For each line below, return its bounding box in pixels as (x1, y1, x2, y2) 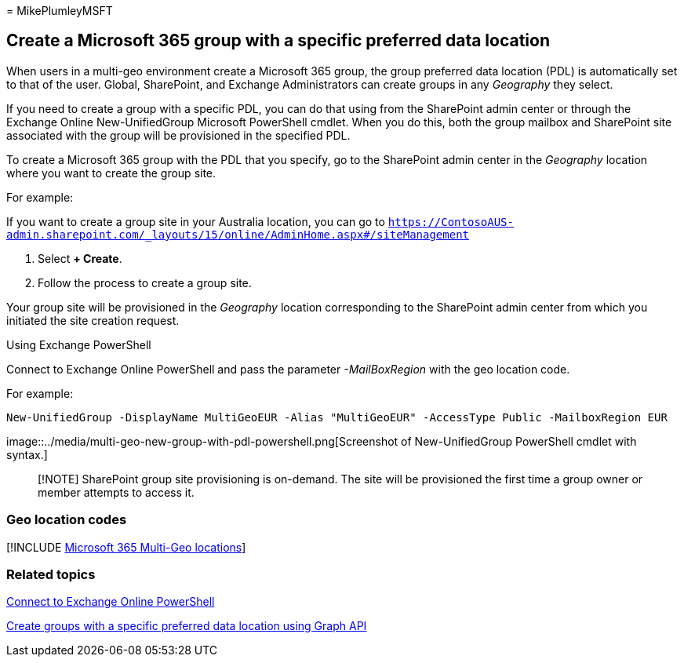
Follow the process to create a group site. (38, 275, 252, 290)
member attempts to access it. (38, 485, 195, 499)
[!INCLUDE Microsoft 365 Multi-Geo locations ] (6, 540, 246, 554)
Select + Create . (38, 251, 122, 265)
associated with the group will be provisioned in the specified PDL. (6, 128, 351, 142)
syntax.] (6, 447, 48, 461)
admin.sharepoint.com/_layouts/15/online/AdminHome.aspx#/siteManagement (6, 228, 470, 241)
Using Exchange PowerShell (6, 337, 151, 352)
